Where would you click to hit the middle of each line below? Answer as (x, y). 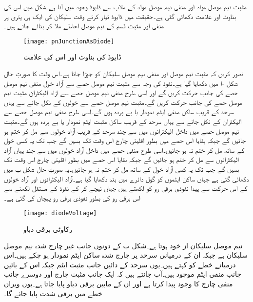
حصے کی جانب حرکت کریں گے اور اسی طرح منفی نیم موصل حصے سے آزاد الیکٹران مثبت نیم (121, 92)
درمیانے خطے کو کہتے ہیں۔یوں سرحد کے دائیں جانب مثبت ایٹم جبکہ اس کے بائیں (120, 264)
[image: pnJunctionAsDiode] (69, 41)
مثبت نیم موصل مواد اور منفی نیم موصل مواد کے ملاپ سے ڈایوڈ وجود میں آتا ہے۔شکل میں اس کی (125, 6)
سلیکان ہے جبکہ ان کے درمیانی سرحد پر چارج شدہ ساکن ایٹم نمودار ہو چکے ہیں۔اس (126, 255)
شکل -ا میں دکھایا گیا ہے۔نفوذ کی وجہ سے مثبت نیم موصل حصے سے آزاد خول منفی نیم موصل (121, 83)
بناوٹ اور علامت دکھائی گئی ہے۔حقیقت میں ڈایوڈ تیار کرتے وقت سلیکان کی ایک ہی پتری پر (120, 16)
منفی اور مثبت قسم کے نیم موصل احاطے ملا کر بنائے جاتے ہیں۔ (84, 26)
